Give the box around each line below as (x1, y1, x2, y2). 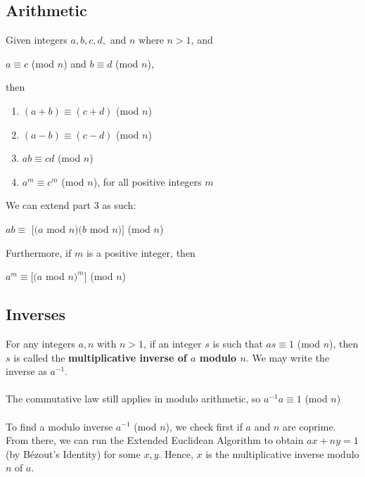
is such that (212, 336, 263, 350)
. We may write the (245, 350, 330, 364)
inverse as (6, 364, 47, 379)
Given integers (6, 32, 68, 47)
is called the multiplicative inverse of (13, 350, 187, 364)
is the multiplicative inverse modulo (205, 446, 359, 461)
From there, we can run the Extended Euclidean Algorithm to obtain (6, 433, 304, 447)
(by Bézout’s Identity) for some (6, 446, 141, 461)
